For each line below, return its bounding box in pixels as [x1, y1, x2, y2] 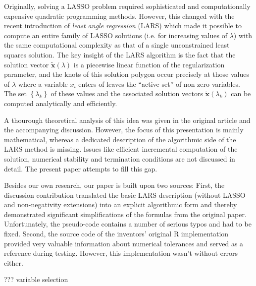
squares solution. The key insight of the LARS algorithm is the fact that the [4, 49, 236, 59]
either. [4, 257, 23, 268]
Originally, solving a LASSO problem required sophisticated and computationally [4, 1, 251, 11]
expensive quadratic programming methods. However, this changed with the [4, 10, 235, 21]
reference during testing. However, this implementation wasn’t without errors [4, 248, 238, 258]
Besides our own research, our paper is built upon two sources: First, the [4, 180, 225, 190]
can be [231, 88, 251, 99]
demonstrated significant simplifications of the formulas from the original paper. [4, 209, 247, 219]
